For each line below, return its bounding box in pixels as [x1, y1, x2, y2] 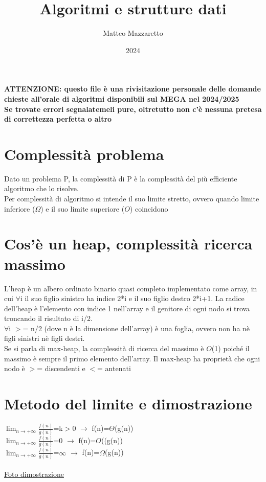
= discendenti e [37, 363, 85, 374]
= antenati [97, 363, 131, 374]
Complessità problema [4, 143, 164, 164]
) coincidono [129, 203, 168, 214]
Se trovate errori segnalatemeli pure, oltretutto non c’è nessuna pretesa [4, 103, 262, 114]
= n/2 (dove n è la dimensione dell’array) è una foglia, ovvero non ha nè [23, 323, 250, 333]
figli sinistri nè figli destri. [4, 333, 85, 343]
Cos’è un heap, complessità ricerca [4, 233, 253, 254]
